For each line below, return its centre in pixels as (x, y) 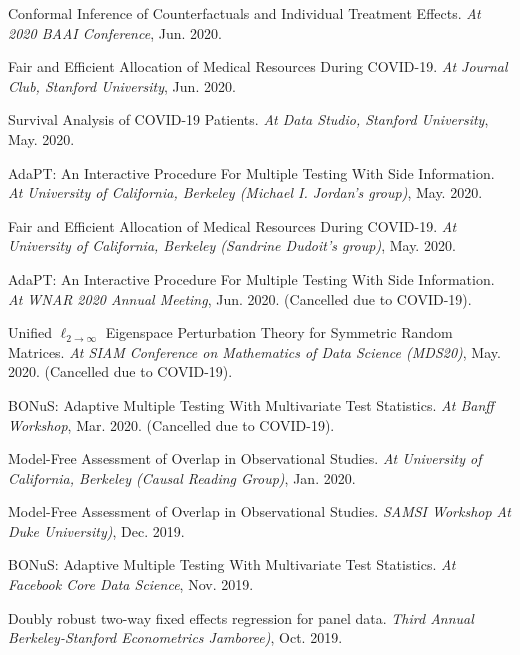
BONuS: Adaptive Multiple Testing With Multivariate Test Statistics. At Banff (251, 404)
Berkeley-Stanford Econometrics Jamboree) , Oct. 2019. (175, 637)
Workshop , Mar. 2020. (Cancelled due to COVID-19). (171, 424)
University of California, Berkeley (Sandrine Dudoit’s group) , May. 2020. (232, 245)
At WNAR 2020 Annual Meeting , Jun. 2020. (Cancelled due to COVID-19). (240, 298)
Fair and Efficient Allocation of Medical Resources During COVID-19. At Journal (258, 66)
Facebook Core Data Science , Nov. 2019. (131, 584)
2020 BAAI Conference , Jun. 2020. (115, 32)
